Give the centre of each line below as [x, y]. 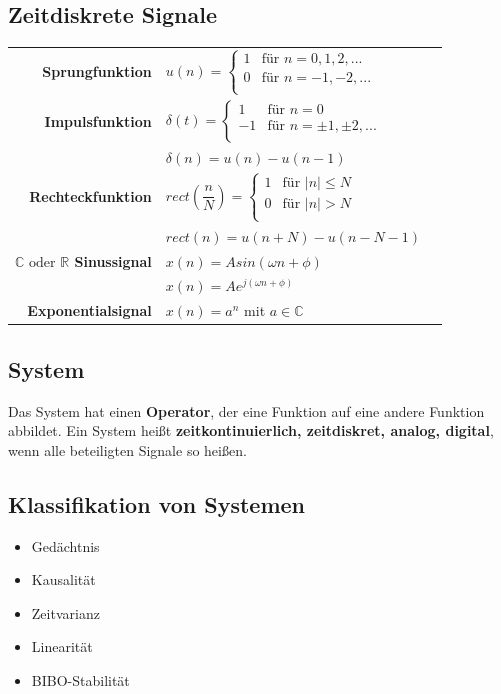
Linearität [62, 646]
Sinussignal [113, 260]
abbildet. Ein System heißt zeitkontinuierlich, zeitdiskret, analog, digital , [251, 430]
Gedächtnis [65, 545]
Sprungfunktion [97, 71]
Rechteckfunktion [90, 196]
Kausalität [63, 579]
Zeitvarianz [65, 612]
